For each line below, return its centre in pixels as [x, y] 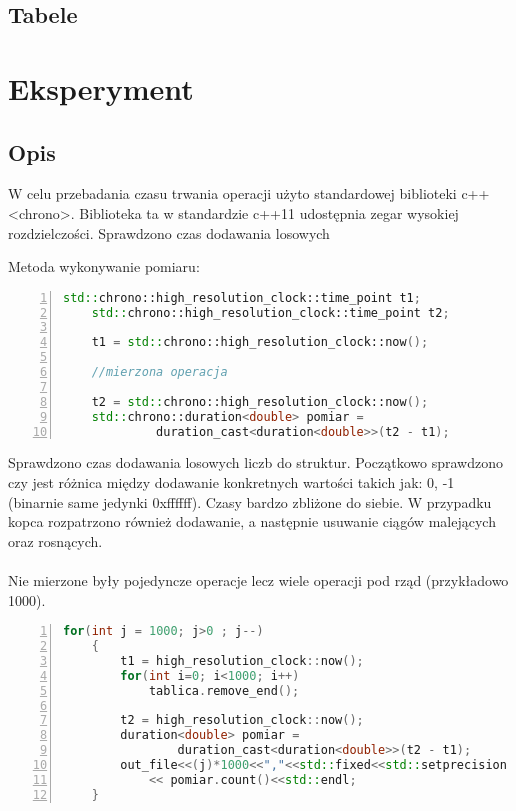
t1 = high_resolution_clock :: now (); [242, 660]
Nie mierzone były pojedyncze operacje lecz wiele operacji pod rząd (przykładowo [258, 580]
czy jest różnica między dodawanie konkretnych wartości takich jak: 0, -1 [231, 482]
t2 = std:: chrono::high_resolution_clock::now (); [260, 401]
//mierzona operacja [159, 372]
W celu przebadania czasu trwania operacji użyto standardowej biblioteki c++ [249, 193]
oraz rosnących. [55, 540]
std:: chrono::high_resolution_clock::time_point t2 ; [270, 312]
